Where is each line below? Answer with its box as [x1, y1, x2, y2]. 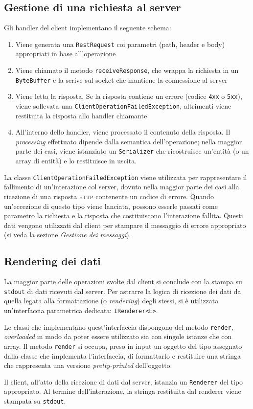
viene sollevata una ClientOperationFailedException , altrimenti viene [15, 101, 231, 111]
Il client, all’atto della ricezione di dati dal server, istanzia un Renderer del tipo [4, 376, 243, 386]
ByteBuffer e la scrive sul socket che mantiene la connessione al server [15, 74, 228, 85]
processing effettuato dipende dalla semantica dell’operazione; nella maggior [15, 136, 242, 146]
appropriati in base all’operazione [15, 48, 116, 59]
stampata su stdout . [4, 395, 66, 406]
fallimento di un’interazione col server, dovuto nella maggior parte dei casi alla [4, 182, 239, 192]
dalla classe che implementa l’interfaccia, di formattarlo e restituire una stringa [4, 350, 241, 361]
